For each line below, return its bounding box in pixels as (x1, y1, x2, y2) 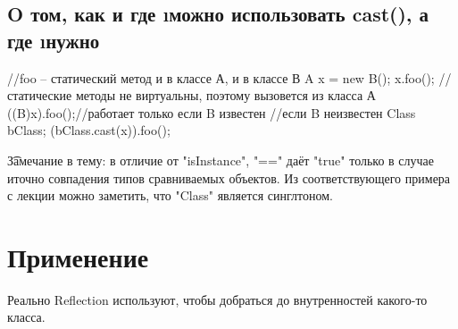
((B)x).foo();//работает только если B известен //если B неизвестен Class (7, 103, 416, 122)
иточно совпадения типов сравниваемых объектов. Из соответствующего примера (7, 168, 451, 187)
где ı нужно (7, 26, 100, 54)
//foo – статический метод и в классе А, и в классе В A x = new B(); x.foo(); (7, 68, 435, 87)
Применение (7, 238, 149, 274)
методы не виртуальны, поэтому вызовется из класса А (75, 86, 376, 105)
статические (7, 86, 72, 105)
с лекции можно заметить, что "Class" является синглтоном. (7, 186, 333, 205)
